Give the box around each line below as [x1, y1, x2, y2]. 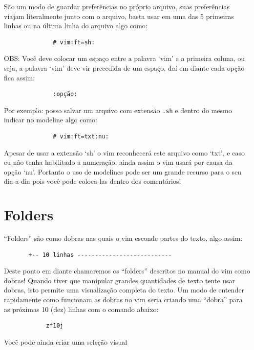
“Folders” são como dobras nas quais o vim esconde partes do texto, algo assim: [4, 233, 243, 243]
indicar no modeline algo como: [4, 115, 97, 125]
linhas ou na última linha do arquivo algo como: [4, 20, 148, 31]
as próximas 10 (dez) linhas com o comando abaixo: [4, 304, 159, 314]
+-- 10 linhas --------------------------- [28, 251, 172, 258]
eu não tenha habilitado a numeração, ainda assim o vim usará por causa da [4, 157, 233, 167]
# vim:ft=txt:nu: [53, 133, 109, 140]
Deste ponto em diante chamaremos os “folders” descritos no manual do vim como [4, 266, 250, 276]
